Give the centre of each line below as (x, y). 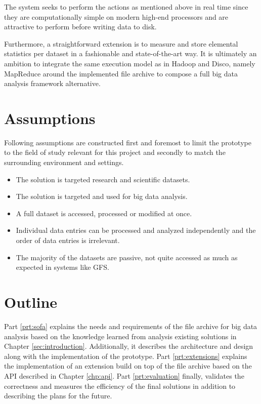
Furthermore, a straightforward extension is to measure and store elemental (121, 43)
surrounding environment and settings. (64, 162)
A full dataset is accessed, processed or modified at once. (104, 213)
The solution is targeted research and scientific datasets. (103, 179)
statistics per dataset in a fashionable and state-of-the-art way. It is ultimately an (130, 53)
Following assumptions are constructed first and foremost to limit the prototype (128, 142)
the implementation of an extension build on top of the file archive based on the (128, 366)
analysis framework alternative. (52, 83)
